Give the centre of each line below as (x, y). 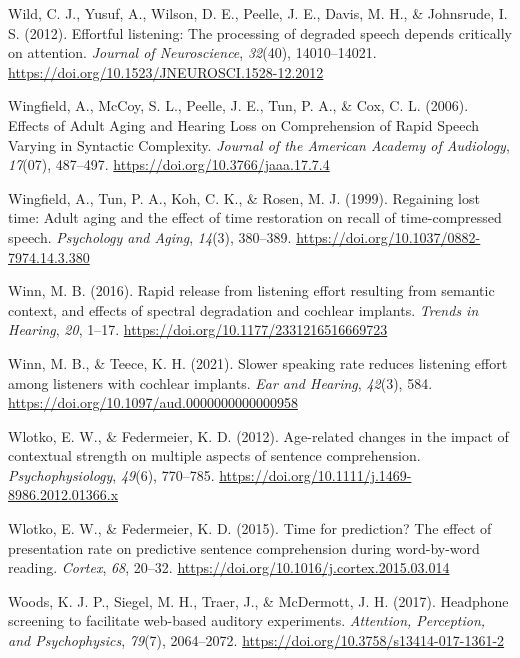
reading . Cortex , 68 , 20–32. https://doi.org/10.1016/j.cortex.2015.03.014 (229, 567)
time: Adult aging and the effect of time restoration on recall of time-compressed (255, 217)
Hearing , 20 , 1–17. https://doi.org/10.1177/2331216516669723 (198, 329)
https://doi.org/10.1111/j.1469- (315, 474)
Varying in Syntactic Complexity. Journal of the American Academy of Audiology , (259, 144)
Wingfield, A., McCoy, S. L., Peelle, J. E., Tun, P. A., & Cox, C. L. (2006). (238, 105)
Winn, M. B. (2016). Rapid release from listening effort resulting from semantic (251, 290)
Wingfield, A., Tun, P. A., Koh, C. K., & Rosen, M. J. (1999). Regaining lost (244, 197)
